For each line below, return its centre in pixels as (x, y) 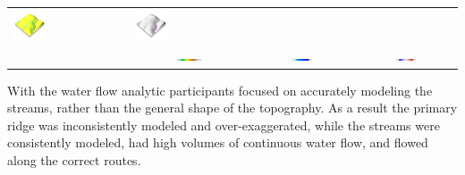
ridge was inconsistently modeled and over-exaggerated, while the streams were (224, 125)
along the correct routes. (74, 159)
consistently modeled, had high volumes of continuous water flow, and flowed (218, 142)
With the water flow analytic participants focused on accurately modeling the (220, 90)
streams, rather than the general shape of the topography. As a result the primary (232, 108)
